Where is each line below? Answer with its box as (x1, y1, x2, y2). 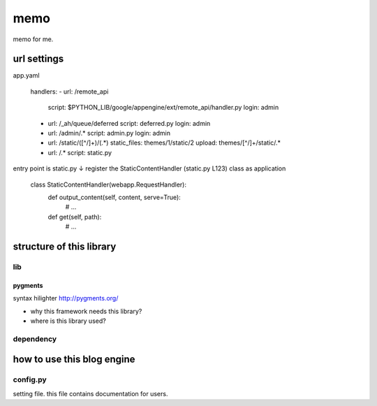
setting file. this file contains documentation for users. (13, 389, 168, 398)
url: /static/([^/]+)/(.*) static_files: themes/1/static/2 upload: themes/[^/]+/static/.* (47, 138, 281, 147)
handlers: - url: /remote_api (30, 87, 109, 96)
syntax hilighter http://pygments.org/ (13, 294, 119, 303)
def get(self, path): (47, 212, 102, 221)
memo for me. (13, 35, 54, 43)
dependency (13, 334, 57, 344)
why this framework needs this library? (30, 307, 142, 315)
